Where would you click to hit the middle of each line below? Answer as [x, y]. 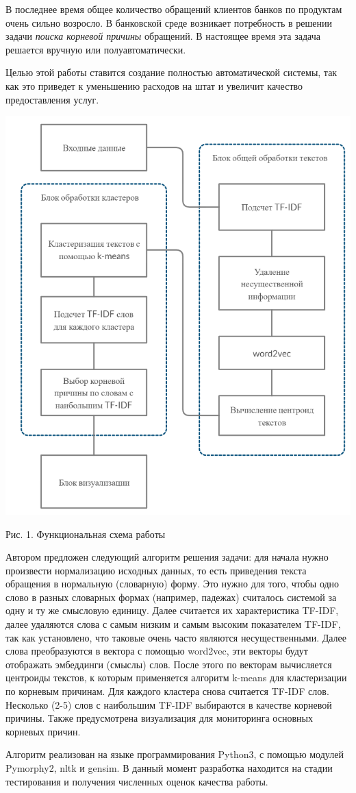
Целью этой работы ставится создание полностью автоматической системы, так [171, 72]
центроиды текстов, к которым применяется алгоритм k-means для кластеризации [176, 678]
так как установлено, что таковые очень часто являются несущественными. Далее [176, 637]
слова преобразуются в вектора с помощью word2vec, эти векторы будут [157, 651]
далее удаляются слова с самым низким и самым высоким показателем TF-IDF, [173, 624]
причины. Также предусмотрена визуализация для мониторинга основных [159, 718]
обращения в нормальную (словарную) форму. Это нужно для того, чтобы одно [173, 584]
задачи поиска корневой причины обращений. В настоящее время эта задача [163, 36]
